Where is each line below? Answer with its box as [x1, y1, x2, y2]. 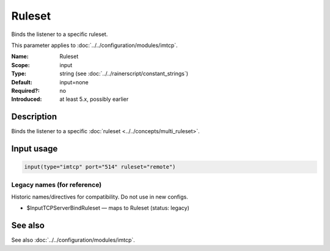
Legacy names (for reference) [11, 180, 102, 189]
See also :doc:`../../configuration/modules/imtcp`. [11, 236, 136, 244]
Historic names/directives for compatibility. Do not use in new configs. [11, 193, 189, 200]
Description [11, 112, 57, 122]
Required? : [11, 87, 40, 94]
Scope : [11, 61, 30, 68]
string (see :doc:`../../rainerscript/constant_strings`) [59, 70, 189, 78]
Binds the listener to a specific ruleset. [11, 31, 108, 38]
